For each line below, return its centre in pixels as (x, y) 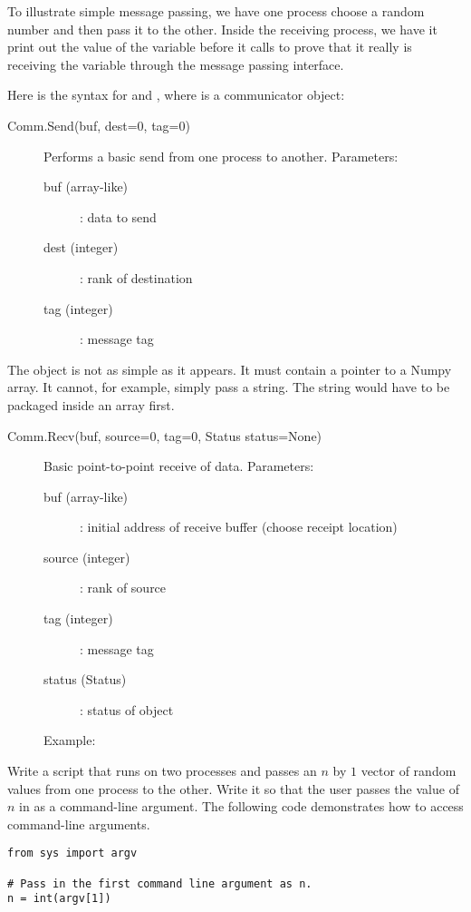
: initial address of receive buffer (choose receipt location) (239, 527)
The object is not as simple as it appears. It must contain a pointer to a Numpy (230, 369)
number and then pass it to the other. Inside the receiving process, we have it (222, 29)
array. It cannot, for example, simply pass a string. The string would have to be (229, 387)
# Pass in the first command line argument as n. (160, 883)
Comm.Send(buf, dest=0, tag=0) (99, 125)
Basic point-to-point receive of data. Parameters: (179, 466)
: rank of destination (136, 277)
